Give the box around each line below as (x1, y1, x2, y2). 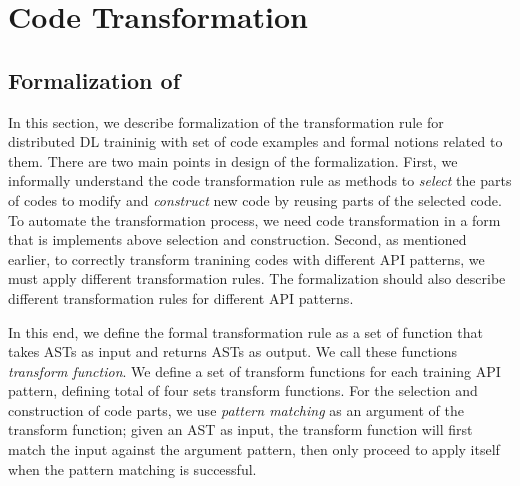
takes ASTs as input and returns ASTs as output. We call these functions (8, 341, 458, 362)
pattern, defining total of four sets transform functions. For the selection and (8, 380, 478, 401)
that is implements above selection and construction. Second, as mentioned (8, 229, 467, 250)
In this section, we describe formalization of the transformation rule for (8, 111, 444, 132)
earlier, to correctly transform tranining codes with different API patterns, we (8, 248, 485, 269)
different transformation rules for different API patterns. (8, 287, 354, 308)
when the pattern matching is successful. (8, 458, 257, 479)
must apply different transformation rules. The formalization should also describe (8, 268, 506, 289)
